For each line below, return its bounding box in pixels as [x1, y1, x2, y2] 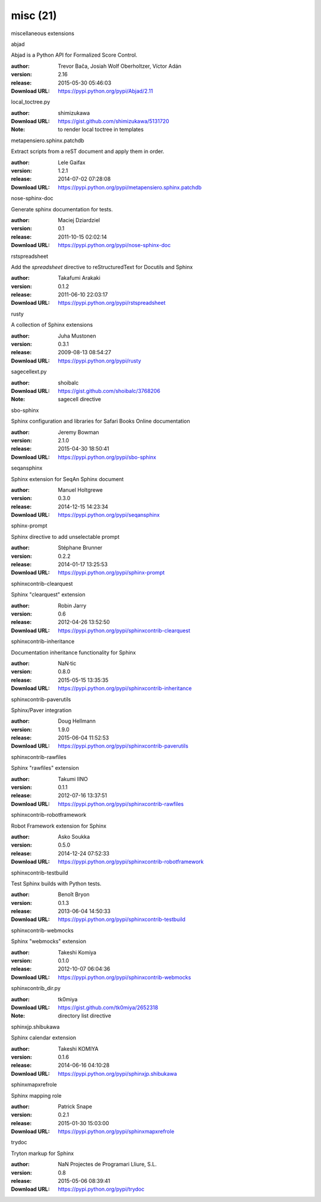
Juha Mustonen [58, 332, 96, 339]
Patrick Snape [58, 1103, 92, 1110]
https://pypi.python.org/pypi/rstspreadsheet [58, 299, 166, 307]
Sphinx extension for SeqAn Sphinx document [11, 475, 124, 482]
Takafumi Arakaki [58, 274, 100, 282]
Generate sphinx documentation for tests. [11, 205, 113, 213]
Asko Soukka [58, 833, 90, 840]
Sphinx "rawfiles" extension [11, 764, 80, 772]
